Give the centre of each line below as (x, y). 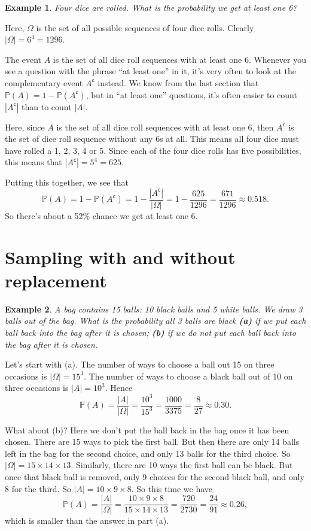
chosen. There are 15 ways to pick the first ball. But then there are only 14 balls (152, 442)
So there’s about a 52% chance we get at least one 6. (101, 215)
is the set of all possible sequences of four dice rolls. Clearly (145, 27)
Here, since (25, 127)
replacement (56, 280)
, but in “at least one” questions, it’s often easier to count (191, 94)
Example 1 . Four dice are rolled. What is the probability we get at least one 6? (151, 7)
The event (23, 59)
